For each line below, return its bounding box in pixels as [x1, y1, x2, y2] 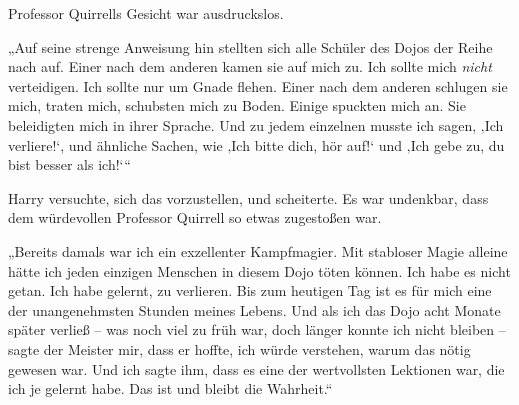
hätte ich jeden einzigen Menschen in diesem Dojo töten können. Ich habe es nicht [8, 260, 511, 281]
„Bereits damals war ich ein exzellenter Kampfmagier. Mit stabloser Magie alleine [8, 240, 508, 261]
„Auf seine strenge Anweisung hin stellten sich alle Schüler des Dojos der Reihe [8, 36, 493, 57]
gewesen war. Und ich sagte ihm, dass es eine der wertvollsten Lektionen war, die [8, 358, 505, 379]
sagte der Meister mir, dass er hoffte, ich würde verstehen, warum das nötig [8, 338, 471, 359]
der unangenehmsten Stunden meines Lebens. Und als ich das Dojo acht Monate [8, 299, 501, 320]
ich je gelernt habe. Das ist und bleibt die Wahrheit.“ [8, 378, 333, 399]
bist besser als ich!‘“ [8, 154, 131, 175]
